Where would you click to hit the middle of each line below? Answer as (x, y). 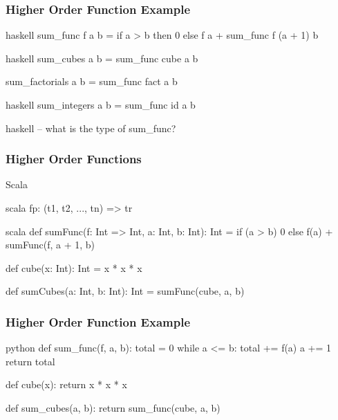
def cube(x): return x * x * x (66, 384)
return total (30, 361)
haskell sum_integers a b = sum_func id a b (101, 104)
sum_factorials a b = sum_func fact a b (92, 81)
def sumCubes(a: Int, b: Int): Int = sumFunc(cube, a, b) (125, 291)
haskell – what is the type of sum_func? (91, 128)
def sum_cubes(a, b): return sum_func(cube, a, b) (113, 407)
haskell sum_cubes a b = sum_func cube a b (102, 58)
